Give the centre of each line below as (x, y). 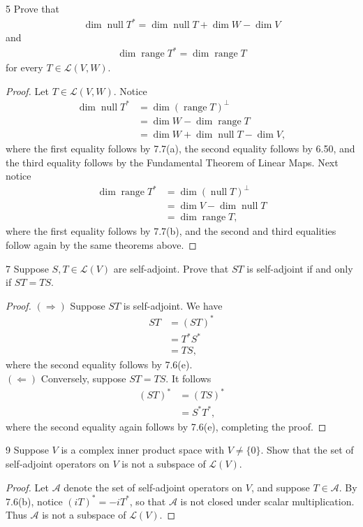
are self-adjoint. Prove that (171, 268)
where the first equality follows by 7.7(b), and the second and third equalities (171, 231)
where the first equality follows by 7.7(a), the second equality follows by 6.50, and (180, 149)
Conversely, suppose (83, 378)
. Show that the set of (307, 450)
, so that (148, 501)
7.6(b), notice (34, 501)
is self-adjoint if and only (300, 268)
